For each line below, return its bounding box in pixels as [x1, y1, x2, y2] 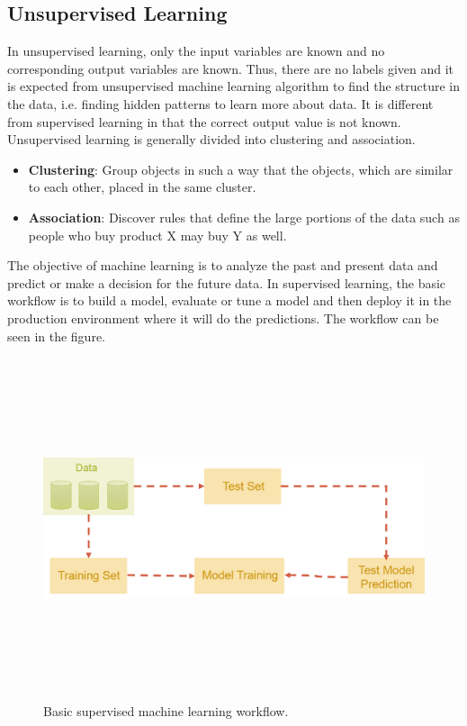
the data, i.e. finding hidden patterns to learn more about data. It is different [7, 94, 434, 113]
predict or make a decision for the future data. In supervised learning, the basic [7, 273, 446, 292]
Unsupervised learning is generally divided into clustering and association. [7, 130, 416, 149]
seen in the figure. [7, 326, 106, 345]
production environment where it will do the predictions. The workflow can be [7, 308, 439, 327]
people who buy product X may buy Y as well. [28, 225, 287, 244]
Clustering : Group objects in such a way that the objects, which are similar [28, 159, 454, 178]
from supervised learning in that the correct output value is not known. [7, 112, 401, 131]
